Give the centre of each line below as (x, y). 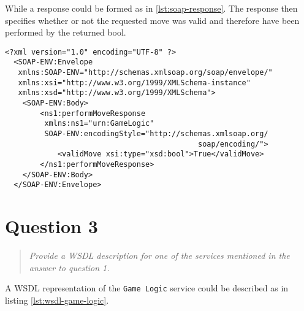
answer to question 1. (69, 267)
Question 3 (51, 226)
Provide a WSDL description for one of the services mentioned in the (159, 255)
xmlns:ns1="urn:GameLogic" (99, 124)
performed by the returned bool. (66, 32)
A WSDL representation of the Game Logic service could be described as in (147, 288)
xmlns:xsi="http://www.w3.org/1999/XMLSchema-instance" (134, 83)
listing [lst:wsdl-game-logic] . (57, 300)
